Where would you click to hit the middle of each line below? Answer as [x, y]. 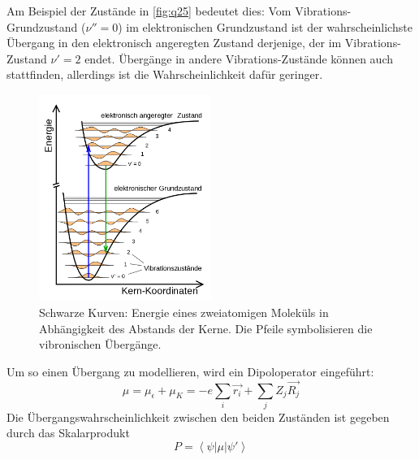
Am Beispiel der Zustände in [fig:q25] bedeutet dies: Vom [149, 11]
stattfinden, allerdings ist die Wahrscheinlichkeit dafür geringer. [165, 74]
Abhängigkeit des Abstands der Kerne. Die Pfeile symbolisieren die [206, 328]
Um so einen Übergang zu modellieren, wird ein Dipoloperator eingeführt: [190, 371]
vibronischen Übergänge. [100, 344]
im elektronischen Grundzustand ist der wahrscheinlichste [269, 26]
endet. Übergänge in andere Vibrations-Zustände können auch [239, 58]
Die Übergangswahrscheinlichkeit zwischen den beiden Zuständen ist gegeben [198, 417]
